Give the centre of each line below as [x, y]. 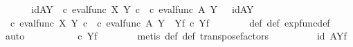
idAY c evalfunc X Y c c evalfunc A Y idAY [143, 9]
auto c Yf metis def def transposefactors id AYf [176, 36]
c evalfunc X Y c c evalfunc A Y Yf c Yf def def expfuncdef [170, 22]
